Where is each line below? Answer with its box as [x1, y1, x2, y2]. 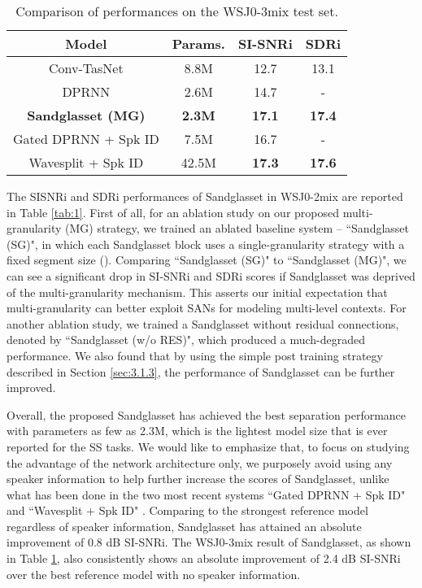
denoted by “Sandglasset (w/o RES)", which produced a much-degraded [7, 331, 366, 348]
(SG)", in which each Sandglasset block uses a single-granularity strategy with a [7, 235, 405, 252]
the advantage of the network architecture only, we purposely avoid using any [7, 454, 393, 471]
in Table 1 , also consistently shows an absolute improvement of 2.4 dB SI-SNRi [7, 550, 401, 567]
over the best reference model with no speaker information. [7, 565, 301, 582]
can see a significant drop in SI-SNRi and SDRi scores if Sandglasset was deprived [7, 267, 415, 284]
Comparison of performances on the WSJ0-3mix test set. [15, 2, 338, 20]
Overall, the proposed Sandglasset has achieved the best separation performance [7, 406, 407, 423]
